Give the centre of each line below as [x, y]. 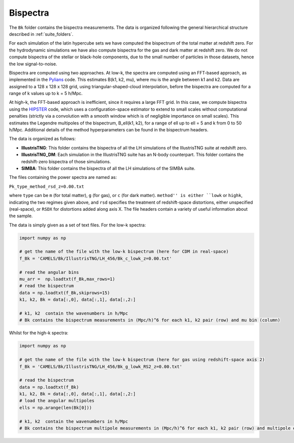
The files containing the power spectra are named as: [63, 177]
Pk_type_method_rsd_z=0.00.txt [47, 186]
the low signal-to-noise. [33, 64]
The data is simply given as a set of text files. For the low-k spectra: [77, 225]
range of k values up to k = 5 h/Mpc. [46, 94]
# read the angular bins [49, 272]
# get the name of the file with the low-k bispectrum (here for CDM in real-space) [124, 252]
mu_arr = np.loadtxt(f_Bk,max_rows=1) [67, 279]
